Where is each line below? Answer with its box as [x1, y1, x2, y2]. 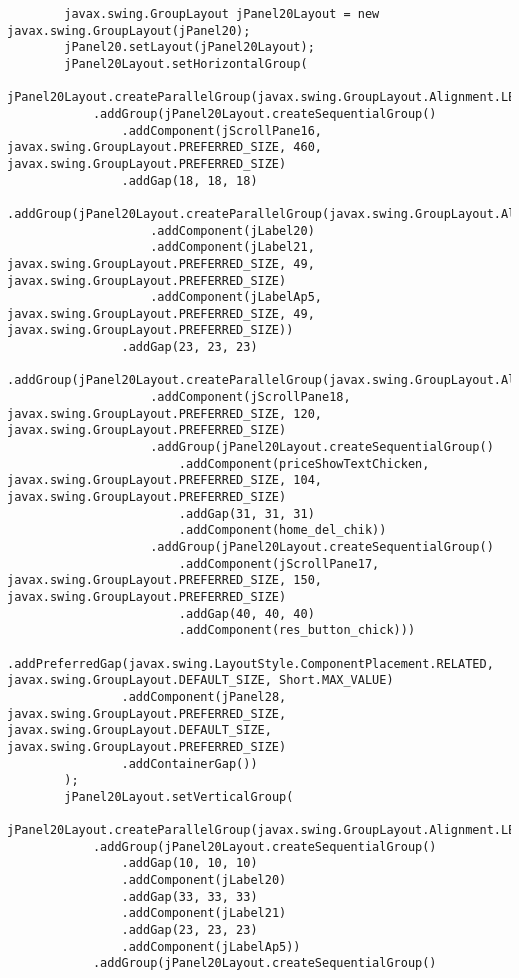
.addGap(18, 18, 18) [121, 173, 258, 188]
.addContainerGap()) [121, 756, 258, 771]
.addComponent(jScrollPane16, [121, 123, 322, 138]
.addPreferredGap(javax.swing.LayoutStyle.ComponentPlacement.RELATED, [7, 656, 494, 671]
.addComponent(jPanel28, [121, 689, 287, 704]
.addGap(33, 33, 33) [121, 889, 258, 904]
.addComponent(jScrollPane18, [150, 390, 351, 405]
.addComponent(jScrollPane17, [178, 556, 380, 571]
